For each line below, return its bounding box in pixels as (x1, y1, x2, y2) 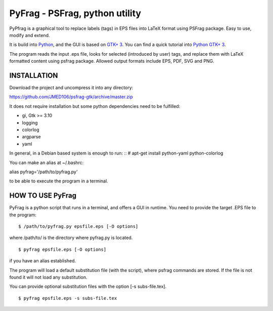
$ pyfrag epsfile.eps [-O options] (18, 246, 107, 252)
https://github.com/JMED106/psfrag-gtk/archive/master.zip (9, 94, 133, 100)
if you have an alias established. (9, 258, 76, 264)
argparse (22, 134, 41, 140)
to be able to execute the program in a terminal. (9, 178, 108, 184)
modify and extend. (9, 32, 50, 38)
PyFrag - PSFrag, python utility (9, 8, 142, 19)
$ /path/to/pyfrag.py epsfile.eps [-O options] (18, 223, 139, 229)
